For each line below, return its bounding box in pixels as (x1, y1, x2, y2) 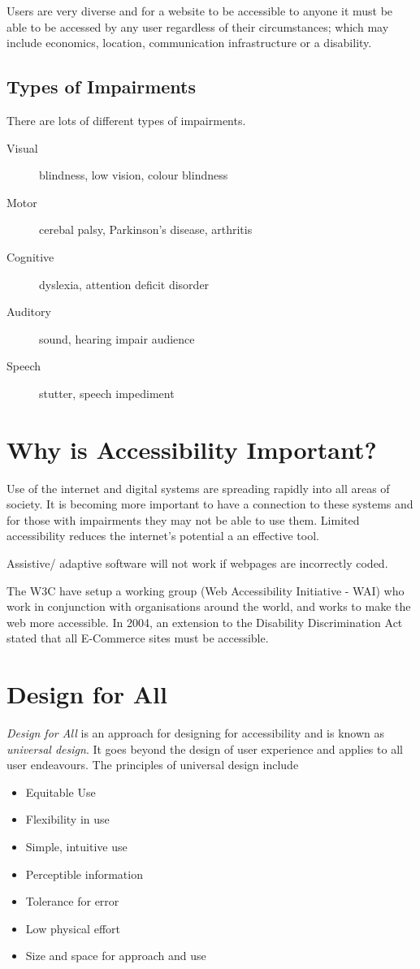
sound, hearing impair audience (39, 330, 195, 347)
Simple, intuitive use (25, 838, 128, 855)
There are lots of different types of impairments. (6, 111, 246, 128)
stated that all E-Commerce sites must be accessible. (6, 629, 269, 647)
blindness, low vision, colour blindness (39, 167, 228, 184)
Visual (6, 139, 38, 156)
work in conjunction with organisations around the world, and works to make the (6, 598, 411, 615)
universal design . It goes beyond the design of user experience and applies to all (6, 740, 403, 757)
